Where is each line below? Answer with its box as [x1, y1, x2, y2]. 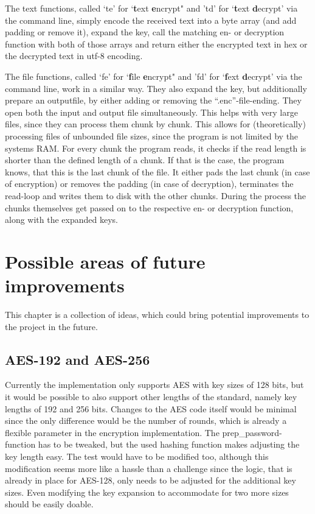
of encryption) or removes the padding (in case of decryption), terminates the [5, 177, 294, 190]
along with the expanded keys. [5, 213, 118, 226]
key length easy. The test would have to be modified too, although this [5, 449, 269, 462]
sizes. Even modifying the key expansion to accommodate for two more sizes [5, 485, 289, 498]
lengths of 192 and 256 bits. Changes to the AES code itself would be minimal [5, 402, 297, 415]
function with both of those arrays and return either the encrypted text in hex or [5, 37, 308, 50]
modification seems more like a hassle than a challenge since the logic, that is [5, 462, 292, 474]
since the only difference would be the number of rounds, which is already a [5, 414, 287, 427]
